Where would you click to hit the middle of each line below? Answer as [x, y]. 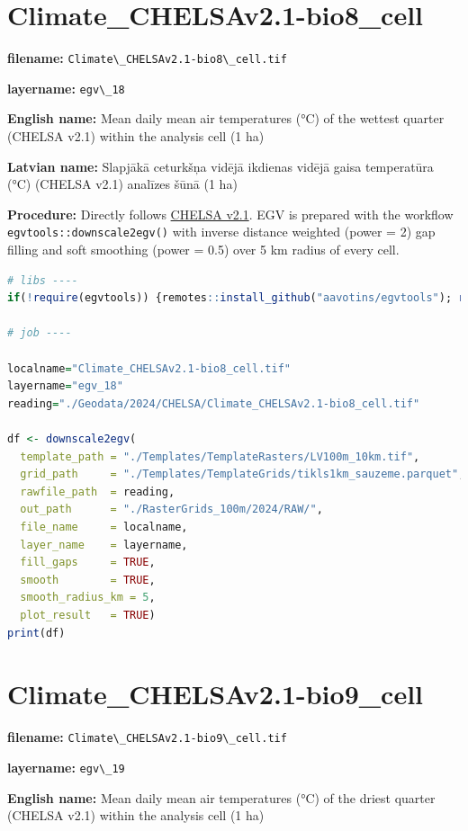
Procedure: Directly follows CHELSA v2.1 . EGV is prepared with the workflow [230, 214]
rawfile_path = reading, [98, 491]
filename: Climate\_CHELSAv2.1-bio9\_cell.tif [147, 737]
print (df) [36, 633]
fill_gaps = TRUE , [88, 563]
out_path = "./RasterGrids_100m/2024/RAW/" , [171, 509]
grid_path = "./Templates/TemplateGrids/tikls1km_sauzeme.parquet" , [243, 474]
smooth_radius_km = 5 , [88, 598]
